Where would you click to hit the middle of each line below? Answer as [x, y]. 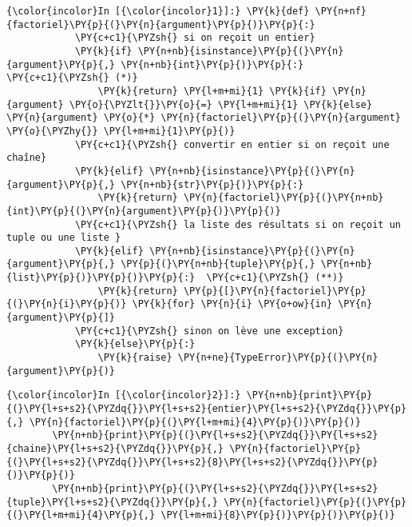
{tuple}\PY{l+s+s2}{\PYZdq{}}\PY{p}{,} [112, 502]
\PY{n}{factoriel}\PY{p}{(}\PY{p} [315, 502]
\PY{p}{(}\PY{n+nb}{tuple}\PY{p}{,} [218, 264]
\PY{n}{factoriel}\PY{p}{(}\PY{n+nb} [283, 198]
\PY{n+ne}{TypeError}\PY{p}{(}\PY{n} [278, 358]
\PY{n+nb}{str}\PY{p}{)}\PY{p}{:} [212, 184]
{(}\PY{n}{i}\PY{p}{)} [67, 304]
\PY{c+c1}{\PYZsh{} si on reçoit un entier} [195, 38]
